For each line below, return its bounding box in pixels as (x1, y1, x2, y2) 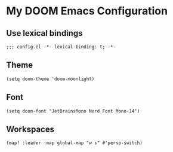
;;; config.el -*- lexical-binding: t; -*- (6, 44, 116, 50)
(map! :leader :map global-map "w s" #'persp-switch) (6, 140, 143, 146)
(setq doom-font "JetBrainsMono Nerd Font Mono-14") (6, 108, 140, 114)
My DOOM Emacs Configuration (6, 4, 168, 18)
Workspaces (6, 124, 55, 135)
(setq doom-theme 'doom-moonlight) (6, 76, 95, 82)
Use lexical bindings (6, 28, 83, 38)
